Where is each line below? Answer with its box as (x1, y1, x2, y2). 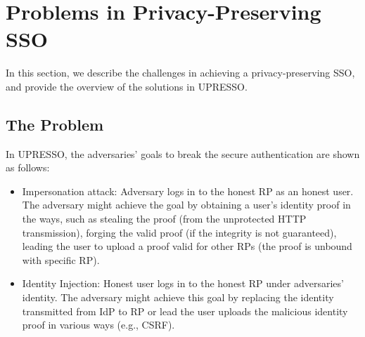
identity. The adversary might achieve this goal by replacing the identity (22, 290, 334, 305)
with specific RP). (22, 252, 100, 267)
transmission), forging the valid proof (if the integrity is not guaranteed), (22, 225, 337, 239)
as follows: (6, 160, 50, 175)
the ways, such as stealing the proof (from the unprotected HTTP (22, 211, 307, 226)
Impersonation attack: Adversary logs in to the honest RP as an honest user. (22, 183, 354, 198)
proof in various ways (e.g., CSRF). (22, 317, 175, 332)
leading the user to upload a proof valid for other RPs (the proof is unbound (22, 239, 352, 253)
